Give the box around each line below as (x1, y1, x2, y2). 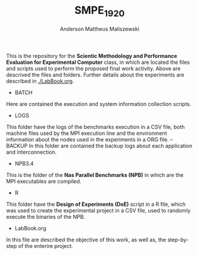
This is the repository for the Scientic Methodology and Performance (6, 52, 178, 59)
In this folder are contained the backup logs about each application (28, 142, 193, 149)
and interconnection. (6, 149, 57, 156)
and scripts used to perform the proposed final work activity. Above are (6, 64, 181, 72)
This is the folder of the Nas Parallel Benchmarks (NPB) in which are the (6, 171, 184, 178)
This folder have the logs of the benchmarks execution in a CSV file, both (6, 123, 185, 130)
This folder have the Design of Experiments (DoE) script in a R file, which (6, 201, 186, 208)
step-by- (167, 236, 189, 243)
